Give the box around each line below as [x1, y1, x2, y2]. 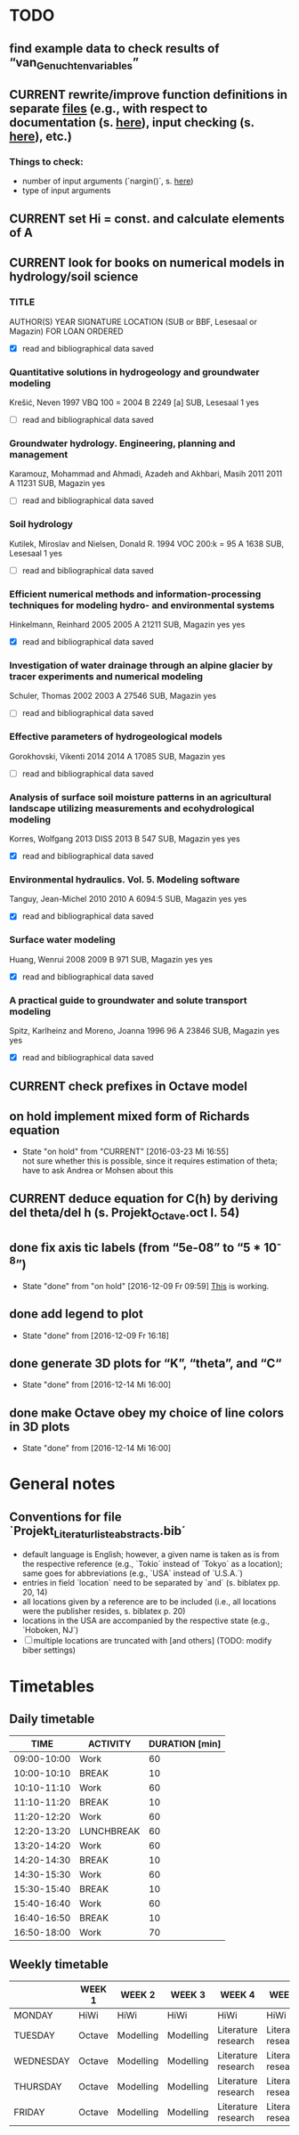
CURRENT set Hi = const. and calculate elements [9, 211, 285, 226]
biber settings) [21, 1644, 77, 1656]
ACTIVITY [87, 1738, 132, 1750]
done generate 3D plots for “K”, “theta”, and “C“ [9, 1355, 282, 1371]
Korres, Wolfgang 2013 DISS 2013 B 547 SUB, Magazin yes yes [9, 833, 240, 844]
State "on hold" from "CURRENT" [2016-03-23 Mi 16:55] [21, 1146, 230, 1157]
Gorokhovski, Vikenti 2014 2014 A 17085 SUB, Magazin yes [9, 751, 226, 761]
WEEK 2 [119, 1989, 156, 2001]
